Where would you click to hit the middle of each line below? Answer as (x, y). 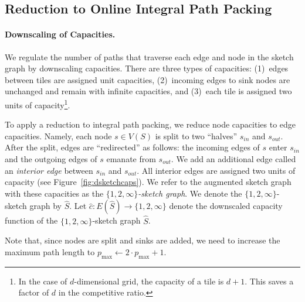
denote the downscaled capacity (226, 206)
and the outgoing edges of (51, 158)
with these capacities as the (54, 193)
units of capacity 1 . (38, 104)
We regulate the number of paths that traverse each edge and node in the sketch (149, 56)
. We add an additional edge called (233, 158)
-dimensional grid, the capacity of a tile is (149, 281)
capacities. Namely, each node (58, 135)
